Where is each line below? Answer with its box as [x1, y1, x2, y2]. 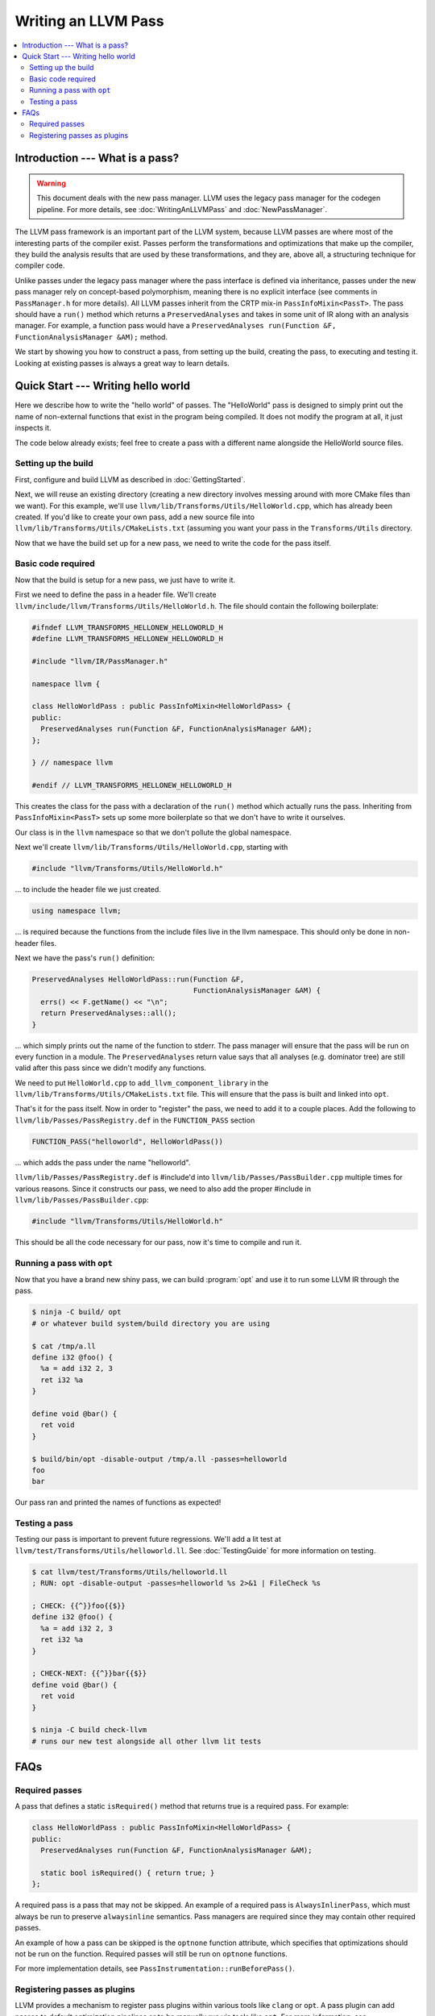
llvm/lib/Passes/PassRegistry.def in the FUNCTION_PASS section [14, 1115, 255, 1125]
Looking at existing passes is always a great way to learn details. [14, 358, 230, 368]
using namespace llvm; [31, 906, 122, 915]
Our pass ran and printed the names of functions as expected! [14, 1497, 222, 1507]
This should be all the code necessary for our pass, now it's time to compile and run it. [14, 1237, 302, 1247]
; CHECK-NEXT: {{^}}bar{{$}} [31, 1669, 147, 1678]
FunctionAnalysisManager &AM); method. [14, 331, 168, 342]
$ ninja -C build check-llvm [31, 1726, 147, 1735]
